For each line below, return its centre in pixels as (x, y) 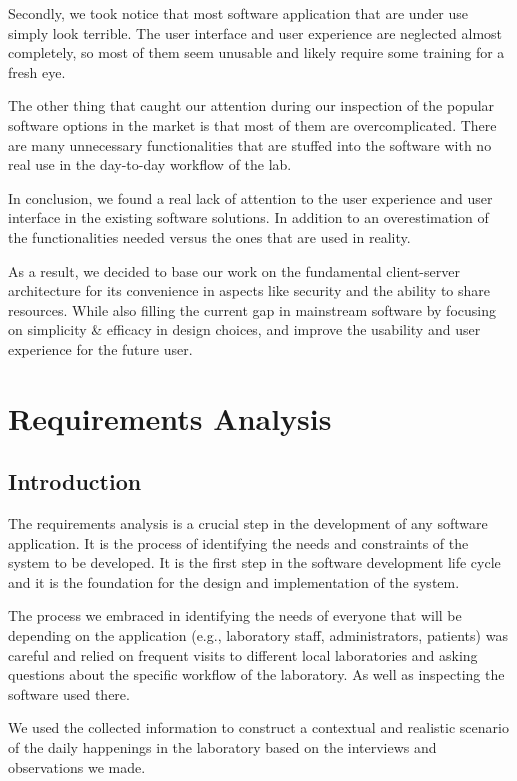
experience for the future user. (100, 348)
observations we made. (77, 766)
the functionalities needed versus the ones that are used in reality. (209, 236)
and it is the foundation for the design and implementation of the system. (234, 581)
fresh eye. (37, 71)
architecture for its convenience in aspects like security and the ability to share (249, 290)
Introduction (75, 481)
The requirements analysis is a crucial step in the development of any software (248, 523)
